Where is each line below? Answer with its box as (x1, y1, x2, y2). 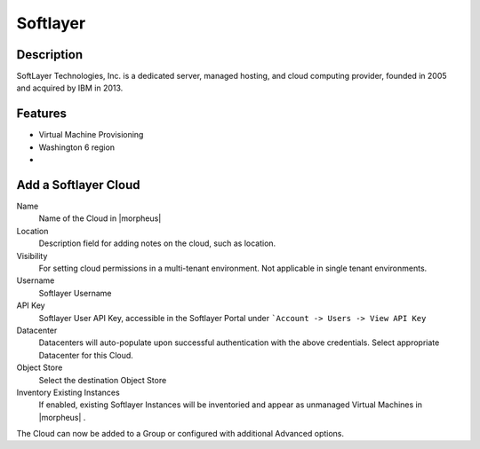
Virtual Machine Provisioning (38, 130, 144, 140)
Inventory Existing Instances (16, 387, 120, 398)
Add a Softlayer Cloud (16, 177, 140, 193)
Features (16, 106, 67, 122)
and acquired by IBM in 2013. (16, 83, 124, 93)
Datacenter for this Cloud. (38, 350, 133, 360)
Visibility (16, 250, 48, 261)
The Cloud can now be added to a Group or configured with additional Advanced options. (16, 429, 345, 439)
